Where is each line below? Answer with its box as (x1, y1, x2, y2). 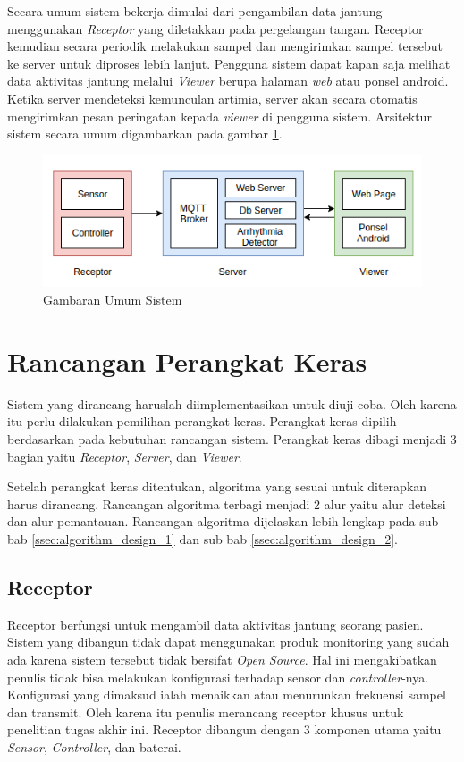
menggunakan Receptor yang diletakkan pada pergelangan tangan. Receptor (7, 19, 424, 38)
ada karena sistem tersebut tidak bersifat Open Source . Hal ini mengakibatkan (7, 649, 437, 668)
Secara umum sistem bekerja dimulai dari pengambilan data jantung (7, 2, 383, 20)
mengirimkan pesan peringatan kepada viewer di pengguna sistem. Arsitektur (7, 106, 432, 125)
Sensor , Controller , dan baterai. (7, 737, 181, 756)
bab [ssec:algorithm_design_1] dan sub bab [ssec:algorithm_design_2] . (7, 529, 399, 548)
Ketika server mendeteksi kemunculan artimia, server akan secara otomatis (7, 88, 418, 107)
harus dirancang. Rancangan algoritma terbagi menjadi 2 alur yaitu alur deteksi (7, 494, 446, 513)
